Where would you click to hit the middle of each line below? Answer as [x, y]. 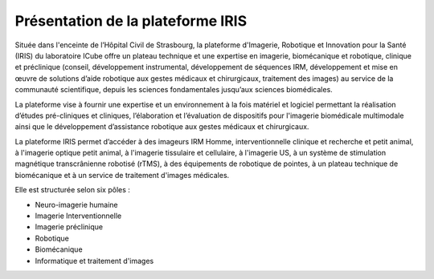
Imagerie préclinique [69, 227]
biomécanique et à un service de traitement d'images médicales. [122, 175]
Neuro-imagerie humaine [76, 204]
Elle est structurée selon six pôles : [72, 190]
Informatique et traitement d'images [94, 261]
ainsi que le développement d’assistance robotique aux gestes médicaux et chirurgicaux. [162, 127]
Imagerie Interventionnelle [78, 216]
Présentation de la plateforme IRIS [131, 21]
